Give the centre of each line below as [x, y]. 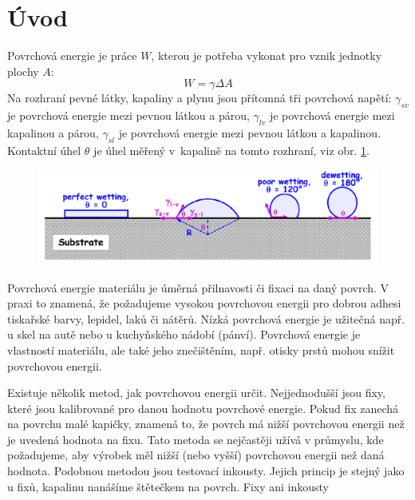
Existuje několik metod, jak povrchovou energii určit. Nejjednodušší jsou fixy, [196, 393]
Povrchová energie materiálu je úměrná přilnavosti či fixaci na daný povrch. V [198, 287]
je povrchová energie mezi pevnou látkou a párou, [128, 115]
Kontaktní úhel [44, 150]
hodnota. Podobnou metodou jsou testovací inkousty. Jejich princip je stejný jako [206, 471]
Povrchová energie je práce [72, 56]
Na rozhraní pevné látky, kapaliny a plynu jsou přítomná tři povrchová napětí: [200, 98]
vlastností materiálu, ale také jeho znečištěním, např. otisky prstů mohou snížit [201, 349]
